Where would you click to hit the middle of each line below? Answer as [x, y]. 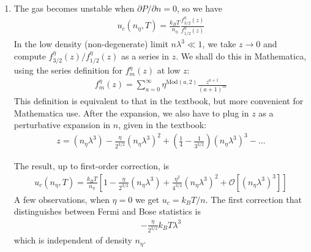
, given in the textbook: [163, 125]
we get [147, 199]
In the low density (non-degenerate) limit [91, 44]
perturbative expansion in [62, 125]
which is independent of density [73, 240]
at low [169, 70]
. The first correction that [253, 199]
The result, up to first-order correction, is [92, 166]
